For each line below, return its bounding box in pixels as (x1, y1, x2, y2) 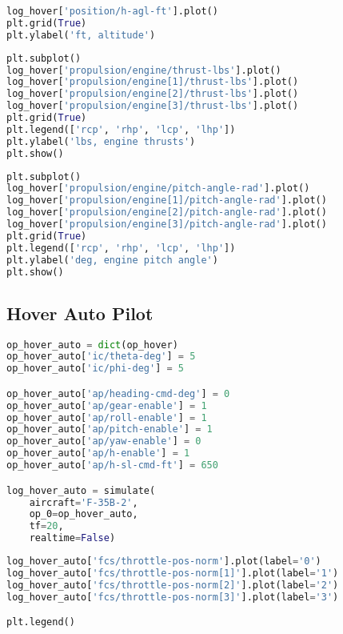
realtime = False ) (29, 532, 116, 544)
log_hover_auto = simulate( (6, 484, 156, 496)
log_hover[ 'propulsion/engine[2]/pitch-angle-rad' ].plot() (6, 207, 327, 219)
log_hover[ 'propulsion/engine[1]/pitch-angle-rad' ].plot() (6, 195, 327, 207)
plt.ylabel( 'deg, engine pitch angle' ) (6, 254, 218, 266)
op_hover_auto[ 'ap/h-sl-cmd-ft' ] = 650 (6, 459, 218, 471)
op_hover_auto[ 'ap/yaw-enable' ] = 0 (6, 435, 201, 447)
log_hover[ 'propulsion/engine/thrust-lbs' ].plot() (6, 64, 281, 76)
